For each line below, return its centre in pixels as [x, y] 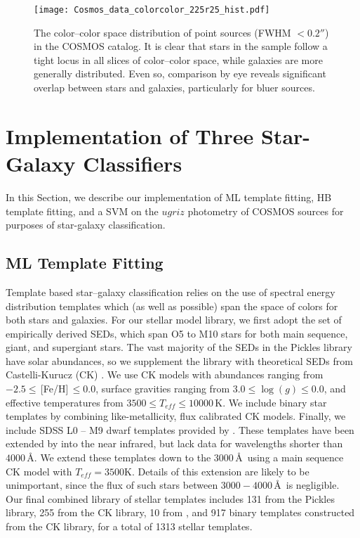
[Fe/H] [54, 389]
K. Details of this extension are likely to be [217, 471]
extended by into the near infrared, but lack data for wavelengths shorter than [174, 443]
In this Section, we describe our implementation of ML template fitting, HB [169, 197]
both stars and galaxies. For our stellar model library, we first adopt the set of [174, 320]
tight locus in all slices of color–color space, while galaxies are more [178, 59]
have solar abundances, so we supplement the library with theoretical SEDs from [179, 360]
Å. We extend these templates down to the [119, 457]
